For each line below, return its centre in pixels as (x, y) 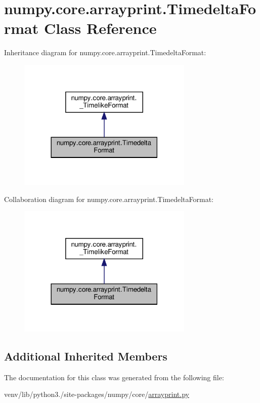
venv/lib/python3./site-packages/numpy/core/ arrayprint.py (97, 394)
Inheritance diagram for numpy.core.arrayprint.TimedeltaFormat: (105, 52)
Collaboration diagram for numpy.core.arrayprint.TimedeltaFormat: (109, 199)
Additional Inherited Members (86, 356)
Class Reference (100, 28)
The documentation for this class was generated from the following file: (114, 377)
